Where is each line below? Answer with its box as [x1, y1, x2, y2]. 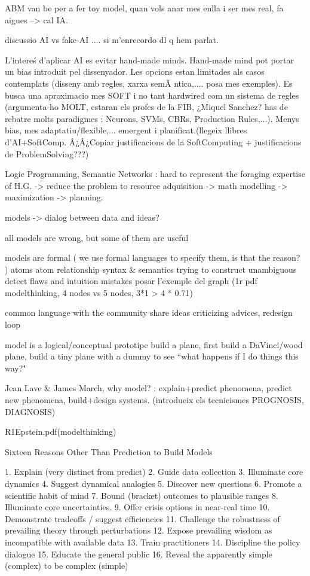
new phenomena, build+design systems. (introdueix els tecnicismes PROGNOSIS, [5, 394, 304, 406]
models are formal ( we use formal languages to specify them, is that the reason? [5, 251, 300, 264]
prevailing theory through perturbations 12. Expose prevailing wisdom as [5, 524, 272, 537]
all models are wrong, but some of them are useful [5, 231, 189, 243]
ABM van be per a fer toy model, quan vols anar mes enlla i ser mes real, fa [5, 2, 284, 14]
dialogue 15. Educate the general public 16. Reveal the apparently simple [5, 547, 272, 560]
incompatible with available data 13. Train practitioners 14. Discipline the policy [5, 535, 300, 548]
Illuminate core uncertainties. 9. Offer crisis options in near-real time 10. [5, 501, 270, 513]
